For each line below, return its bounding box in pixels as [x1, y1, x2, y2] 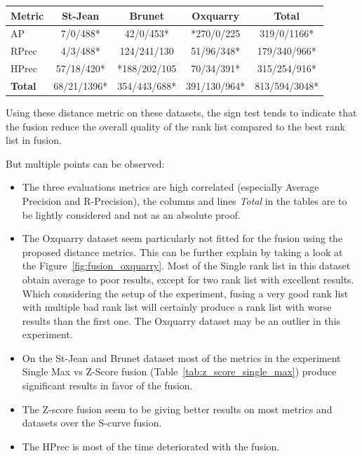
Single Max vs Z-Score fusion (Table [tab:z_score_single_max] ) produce [22, 364, 337, 379]
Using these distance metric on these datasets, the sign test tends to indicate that [6, 105, 357, 119]
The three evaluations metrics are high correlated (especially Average [22, 180, 319, 194]
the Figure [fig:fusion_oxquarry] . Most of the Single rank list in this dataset [22, 258, 351, 273]
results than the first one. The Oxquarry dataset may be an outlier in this [22, 313, 341, 328]
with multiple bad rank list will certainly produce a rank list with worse [22, 300, 332, 314]
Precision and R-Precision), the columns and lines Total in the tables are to [22, 193, 347, 208]
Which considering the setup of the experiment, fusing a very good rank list [22, 286, 349, 300]
